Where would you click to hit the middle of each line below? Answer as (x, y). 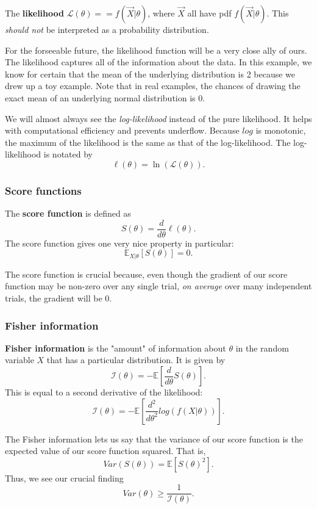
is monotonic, (281, 130)
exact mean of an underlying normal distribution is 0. (105, 97)
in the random (262, 348)
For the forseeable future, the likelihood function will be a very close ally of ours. (156, 50)
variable (20, 360)
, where (161, 13)
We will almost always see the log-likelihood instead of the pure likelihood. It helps (158, 118)
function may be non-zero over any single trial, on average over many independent (158, 286)
